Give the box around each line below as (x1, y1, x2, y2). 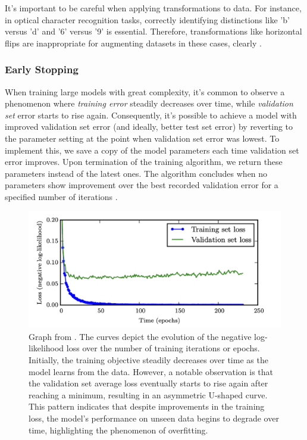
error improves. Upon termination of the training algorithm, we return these (5, 155, 283, 168)
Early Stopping (5, 62, 79, 77)
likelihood (29, 342, 64, 354)
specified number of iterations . (5, 190, 118, 202)
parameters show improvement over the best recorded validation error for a (5, 179, 278, 191)
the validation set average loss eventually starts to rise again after (29, 377, 268, 389)
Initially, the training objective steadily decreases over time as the (29, 353, 268, 366)
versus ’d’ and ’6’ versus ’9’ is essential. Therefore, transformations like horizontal (5, 25, 302, 38)
